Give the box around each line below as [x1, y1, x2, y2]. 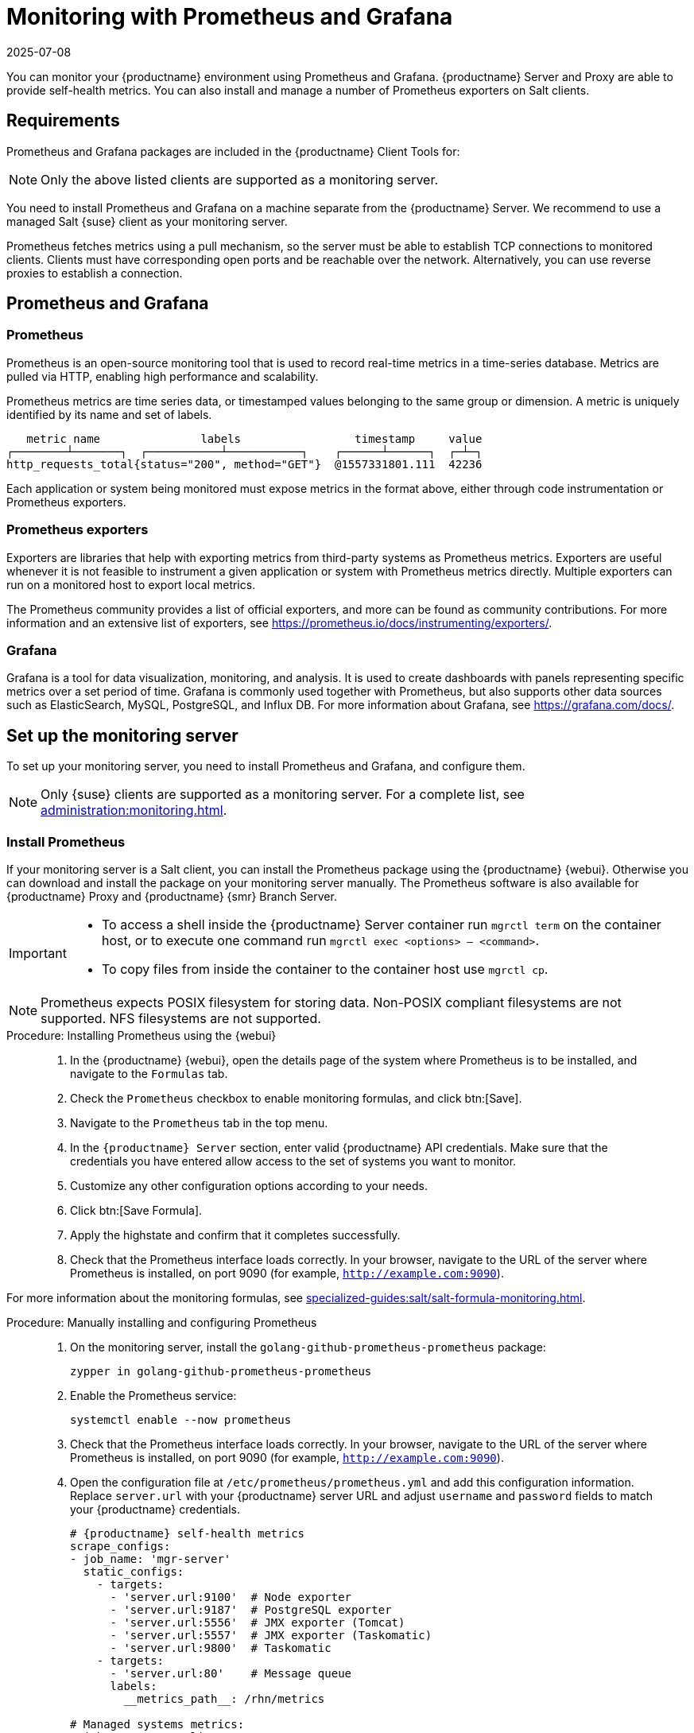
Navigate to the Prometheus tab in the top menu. [70, 1115, 328, 1130]
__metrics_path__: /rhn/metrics [123, 1692, 325, 1705]
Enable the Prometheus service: [70, 1388, 237, 1402]
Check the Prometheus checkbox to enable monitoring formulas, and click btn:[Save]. [70, 1091, 522, 1105]
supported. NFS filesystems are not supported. [41, 1010, 321, 1026]
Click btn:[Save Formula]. [70, 1203, 203, 1217]
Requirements [6, 110, 120, 131]
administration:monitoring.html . [41, 802, 227, 819]
